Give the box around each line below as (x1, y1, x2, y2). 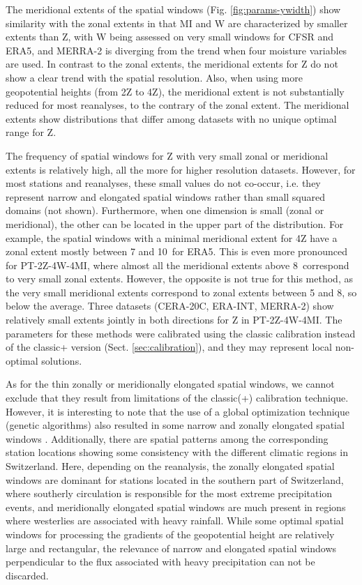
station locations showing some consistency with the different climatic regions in (6, 445, 348, 459)
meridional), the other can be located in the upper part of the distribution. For (6, 216, 344, 231)
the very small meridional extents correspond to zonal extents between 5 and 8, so (6, 284, 357, 299)
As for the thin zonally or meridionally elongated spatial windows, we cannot (6, 377, 335, 391)
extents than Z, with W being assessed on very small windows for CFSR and (6, 29, 333, 44)
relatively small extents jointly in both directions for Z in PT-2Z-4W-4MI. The (6, 312, 342, 327)
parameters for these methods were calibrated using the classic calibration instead (6, 326, 356, 340)
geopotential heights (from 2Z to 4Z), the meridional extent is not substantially (6, 84, 345, 98)
